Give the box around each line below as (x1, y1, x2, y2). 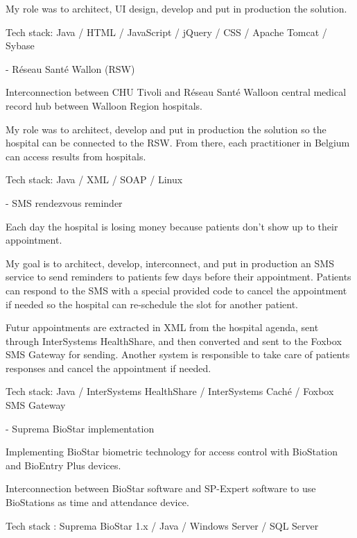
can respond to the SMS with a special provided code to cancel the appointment (6, 283, 347, 297)
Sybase (6, 38, 35, 53)
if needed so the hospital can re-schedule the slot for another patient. (6, 296, 298, 311)
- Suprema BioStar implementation (6, 421, 155, 435)
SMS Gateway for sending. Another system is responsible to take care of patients (6, 347, 350, 362)
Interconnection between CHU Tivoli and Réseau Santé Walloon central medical (6, 85, 347, 99)
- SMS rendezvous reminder (6, 195, 123, 210)
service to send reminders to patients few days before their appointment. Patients (6, 269, 351, 284)
